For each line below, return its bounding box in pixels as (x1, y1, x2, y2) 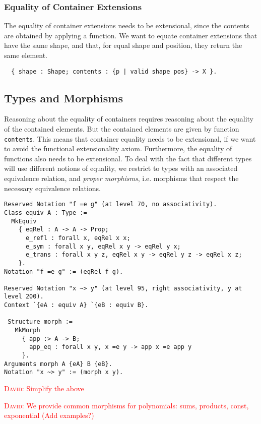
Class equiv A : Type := (4, 209, 87, 216)
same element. (4, 50, 47, 60)
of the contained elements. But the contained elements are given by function (4, 124, 239, 134)
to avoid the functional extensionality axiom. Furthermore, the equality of (4, 143, 232, 154)
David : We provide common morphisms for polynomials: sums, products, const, (4, 400, 249, 410)
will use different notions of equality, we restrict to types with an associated (4, 163, 238, 173)
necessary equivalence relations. (4, 183, 101, 193)
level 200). (4, 293, 44, 300)
